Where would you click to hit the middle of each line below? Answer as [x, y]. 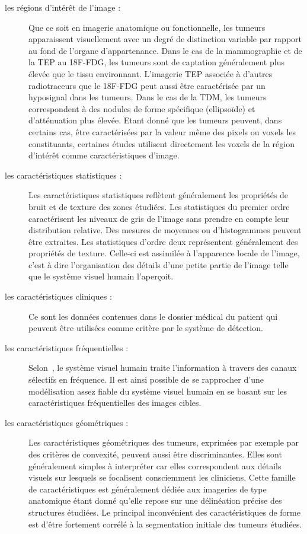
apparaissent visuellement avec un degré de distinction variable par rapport [165, 39]
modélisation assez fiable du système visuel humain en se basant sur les [158, 391]
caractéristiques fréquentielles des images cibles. [115, 403]
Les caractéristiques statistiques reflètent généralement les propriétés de [159, 195]
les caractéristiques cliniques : [58, 296]
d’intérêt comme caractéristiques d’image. [104, 155]
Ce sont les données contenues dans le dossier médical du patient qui [153, 316]
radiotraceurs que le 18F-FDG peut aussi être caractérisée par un [147, 85]
